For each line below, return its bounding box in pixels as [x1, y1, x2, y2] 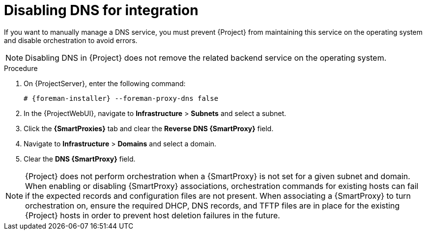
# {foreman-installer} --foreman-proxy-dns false [24, 94, 219, 102]
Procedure [4, 64, 38, 72]
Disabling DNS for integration [4, 2, 199, 19]
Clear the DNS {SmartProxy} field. [24, 154, 136, 163]
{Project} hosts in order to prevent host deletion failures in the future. [25, 210, 280, 220]
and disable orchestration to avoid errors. [4, 36, 138, 45]
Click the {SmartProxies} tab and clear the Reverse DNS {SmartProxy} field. [24, 124, 274, 133]
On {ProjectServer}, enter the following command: [24, 79, 186, 88]
